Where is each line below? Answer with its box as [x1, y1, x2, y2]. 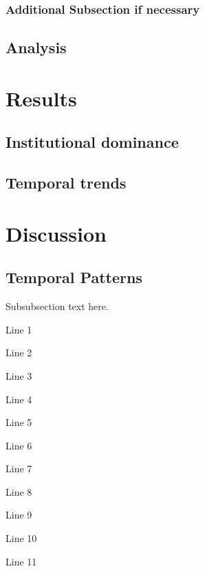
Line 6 [6, 438, 32, 452]
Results [6, 84, 77, 112]
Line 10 [6, 531, 37, 545]
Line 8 [6, 484, 32, 499]
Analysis [6, 37, 67, 58]
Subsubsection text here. [6, 299, 109, 313]
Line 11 [6, 554, 37, 568]
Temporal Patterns [6, 267, 142, 288]
